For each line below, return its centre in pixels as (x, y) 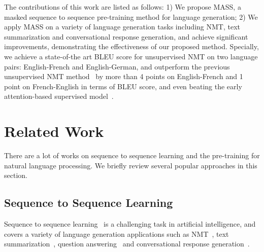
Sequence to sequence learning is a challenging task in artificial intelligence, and (130, 224)
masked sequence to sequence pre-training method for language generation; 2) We (131, 16)
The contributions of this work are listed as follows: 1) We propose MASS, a (123, 7)
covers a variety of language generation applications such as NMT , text (117, 233)
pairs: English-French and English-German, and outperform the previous (117, 66)
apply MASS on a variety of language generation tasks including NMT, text (122, 27)
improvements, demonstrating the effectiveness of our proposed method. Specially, (131, 46)
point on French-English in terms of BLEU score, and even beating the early (123, 86)
